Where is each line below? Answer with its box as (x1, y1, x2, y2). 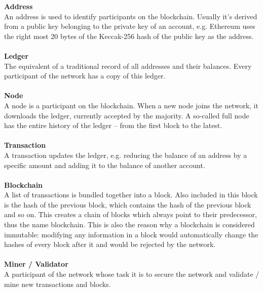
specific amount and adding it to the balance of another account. (4, 159, 205, 170)
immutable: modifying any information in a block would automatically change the (4, 229, 258, 239)
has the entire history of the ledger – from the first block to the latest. (4, 120, 222, 131)
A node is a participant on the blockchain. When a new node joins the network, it (4, 100, 258, 110)
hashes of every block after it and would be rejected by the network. (4, 239, 216, 250)
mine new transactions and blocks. (4, 278, 111, 289)
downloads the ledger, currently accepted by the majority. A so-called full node (4, 110, 249, 120)
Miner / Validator (4, 259, 68, 269)
